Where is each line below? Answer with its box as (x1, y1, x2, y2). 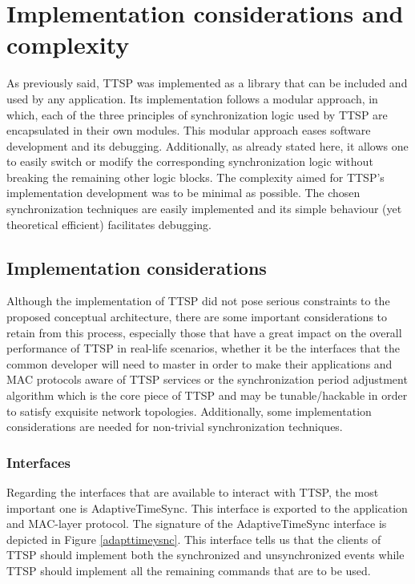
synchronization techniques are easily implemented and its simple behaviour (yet (6, 200, 402, 217)
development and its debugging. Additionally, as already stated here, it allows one (6, 137, 409, 154)
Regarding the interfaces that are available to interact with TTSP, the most (6, 484, 379, 501)
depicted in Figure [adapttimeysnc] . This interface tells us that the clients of (6, 530, 381, 547)
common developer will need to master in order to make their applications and (6, 355, 393, 372)
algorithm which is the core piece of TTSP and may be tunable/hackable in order (6, 387, 408, 404)
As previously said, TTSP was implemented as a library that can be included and (6, 75, 408, 91)
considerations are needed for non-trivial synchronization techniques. (6, 418, 343, 435)
